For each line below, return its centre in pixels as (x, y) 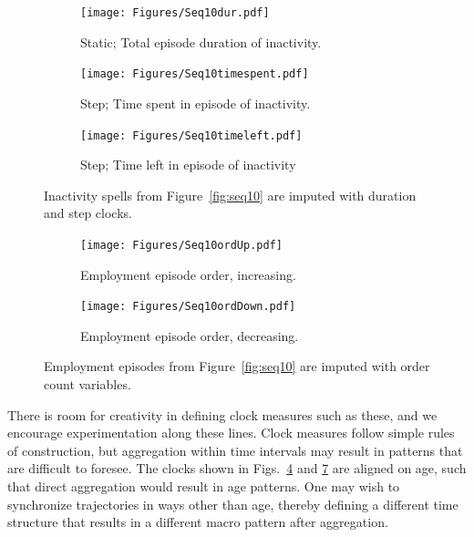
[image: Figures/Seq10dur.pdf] (175, 13)
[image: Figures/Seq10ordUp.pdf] (181, 245)
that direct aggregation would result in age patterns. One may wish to (204, 486)
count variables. (88, 384)
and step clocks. (88, 213)
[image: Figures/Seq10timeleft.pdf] (191, 135)
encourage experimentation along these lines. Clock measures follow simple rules (231, 433)
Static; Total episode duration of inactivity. (201, 41)
